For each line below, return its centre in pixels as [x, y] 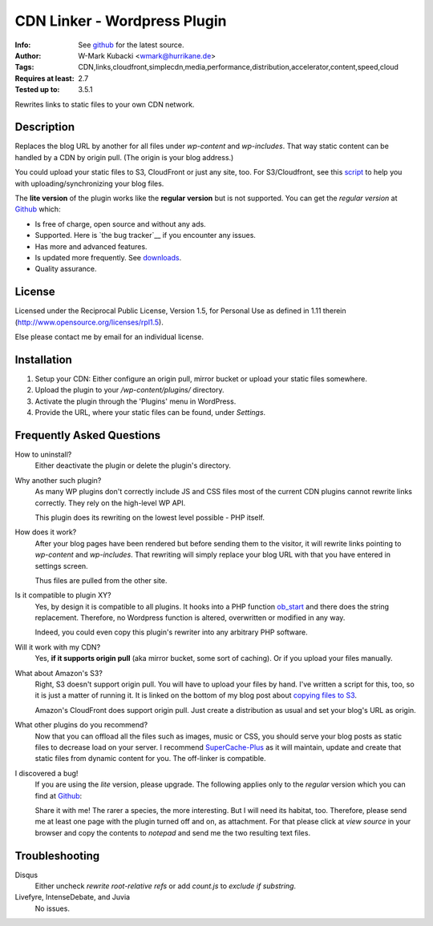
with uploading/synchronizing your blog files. [89, 183]
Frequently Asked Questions [88, 435]
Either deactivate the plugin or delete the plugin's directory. [133, 465]
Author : [28, 55]
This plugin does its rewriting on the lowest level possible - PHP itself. [150, 517]
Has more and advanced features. [91, 246]
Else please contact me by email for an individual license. [109, 337]
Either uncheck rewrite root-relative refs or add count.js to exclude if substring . [166, 886]
